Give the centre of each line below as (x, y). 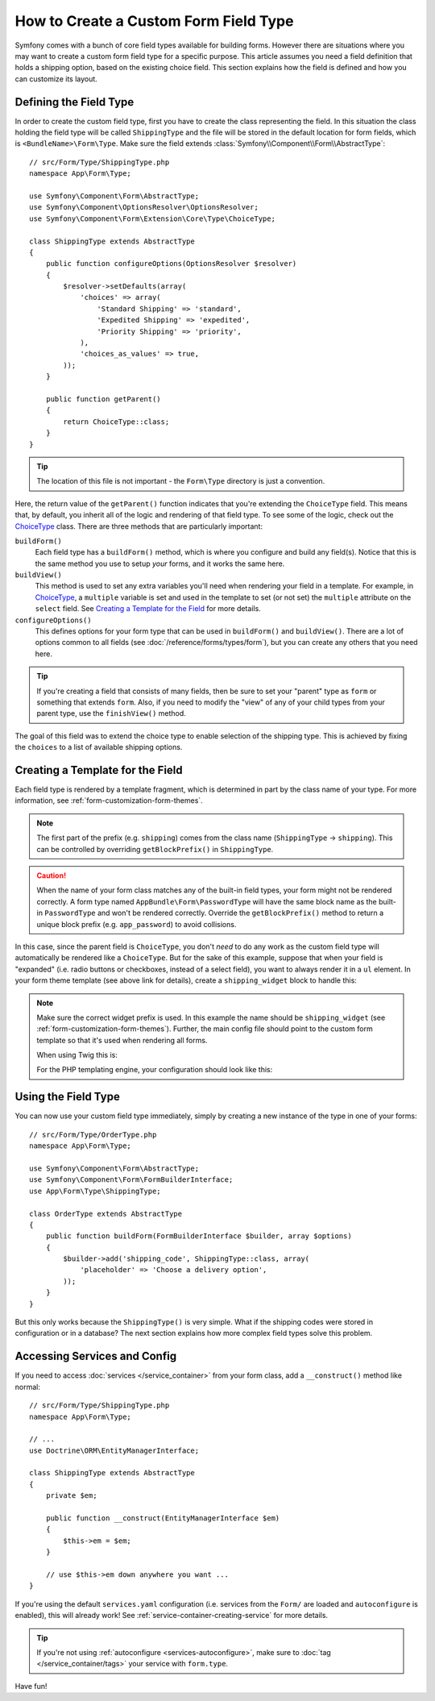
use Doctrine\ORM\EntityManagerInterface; (114, 1450)
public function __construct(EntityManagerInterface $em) (163, 1518)
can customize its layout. (56, 79)
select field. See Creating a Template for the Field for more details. (148, 609)
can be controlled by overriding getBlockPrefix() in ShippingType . (155, 849)
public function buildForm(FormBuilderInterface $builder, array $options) (199, 1236)
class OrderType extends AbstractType (106, 1214)
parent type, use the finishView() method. (112, 713)
